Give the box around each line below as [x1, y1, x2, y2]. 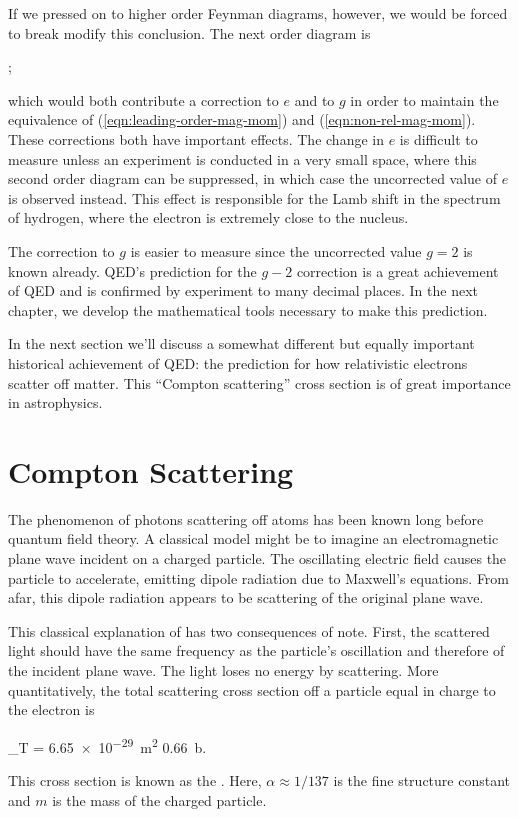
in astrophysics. [8, 392, 103, 413]
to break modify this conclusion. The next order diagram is [8, 22, 371, 43]
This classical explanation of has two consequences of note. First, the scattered [8, 620, 490, 641]
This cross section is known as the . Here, [8, 770, 262, 790]
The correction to [8, 240, 115, 261]
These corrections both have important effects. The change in [8, 128, 384, 149]
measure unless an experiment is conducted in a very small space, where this [8, 148, 477, 169]
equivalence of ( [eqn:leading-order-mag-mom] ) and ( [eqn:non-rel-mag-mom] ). [8, 109, 476, 130]
